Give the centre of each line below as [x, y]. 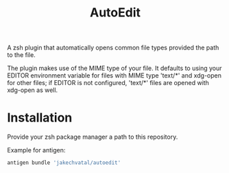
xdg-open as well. [33, 90]
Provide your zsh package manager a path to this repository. [93, 137]
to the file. [21, 55]
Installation [40, 118]
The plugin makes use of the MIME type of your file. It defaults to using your [114, 68]
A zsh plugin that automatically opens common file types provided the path [113, 48]
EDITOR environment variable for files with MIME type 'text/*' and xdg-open [114, 76]
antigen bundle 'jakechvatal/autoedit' [64, 163]
